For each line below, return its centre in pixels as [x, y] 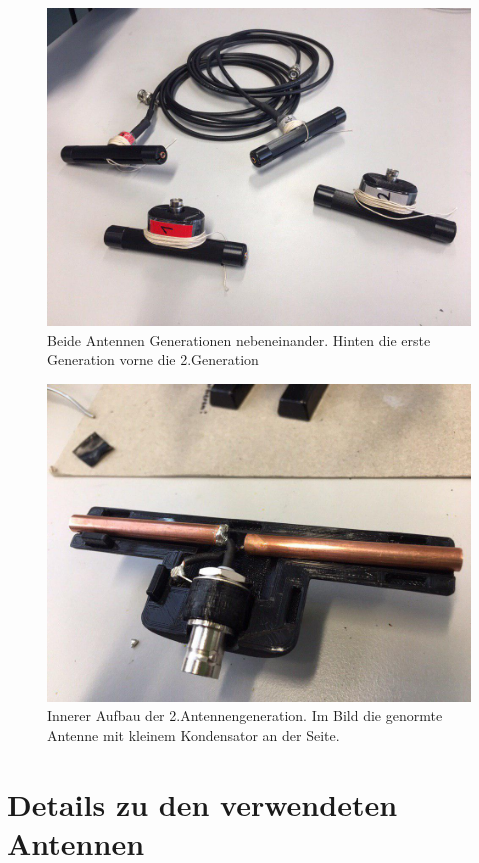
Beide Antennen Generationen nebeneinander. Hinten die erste [239, 339]
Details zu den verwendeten [202, 803]
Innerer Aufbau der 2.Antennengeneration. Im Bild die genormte [245, 715]
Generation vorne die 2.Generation [153, 359]
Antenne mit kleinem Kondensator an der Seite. [193, 734]
